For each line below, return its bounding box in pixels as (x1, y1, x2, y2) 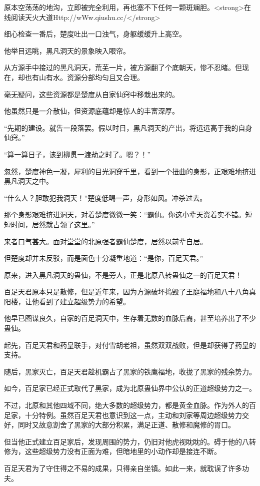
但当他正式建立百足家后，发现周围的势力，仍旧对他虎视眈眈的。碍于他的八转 (4, 436, 256, 446)
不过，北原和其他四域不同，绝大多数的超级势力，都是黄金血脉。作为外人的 (4, 400, 249, 410)
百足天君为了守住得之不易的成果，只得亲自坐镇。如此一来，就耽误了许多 (4, 463, 242, 473)
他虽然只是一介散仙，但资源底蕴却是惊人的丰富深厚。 (4, 106, 179, 116)
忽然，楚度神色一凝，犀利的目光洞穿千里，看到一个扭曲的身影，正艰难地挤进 (4, 166, 256, 176)
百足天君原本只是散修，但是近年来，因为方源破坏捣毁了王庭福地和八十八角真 (4, 286, 256, 297)
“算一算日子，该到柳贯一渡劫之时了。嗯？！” (4, 149, 151, 159)
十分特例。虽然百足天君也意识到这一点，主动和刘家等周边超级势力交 (24, 409, 249, 420)
